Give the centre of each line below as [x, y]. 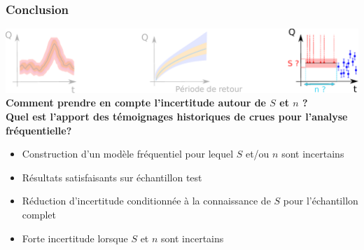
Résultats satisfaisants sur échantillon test [112, 177]
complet [39, 214]
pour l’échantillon [321, 201]
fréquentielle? [39, 130]
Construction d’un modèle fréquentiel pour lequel [128, 154]
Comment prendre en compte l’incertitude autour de [136, 103]
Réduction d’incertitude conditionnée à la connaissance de [146, 201]
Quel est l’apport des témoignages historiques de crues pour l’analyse [177, 116]
